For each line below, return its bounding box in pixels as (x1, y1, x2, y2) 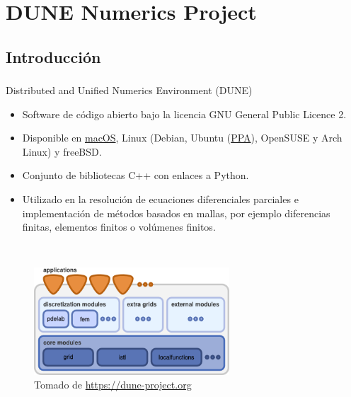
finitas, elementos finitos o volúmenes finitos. (22, 219, 216, 234)
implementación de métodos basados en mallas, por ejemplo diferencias (22, 205, 330, 220)
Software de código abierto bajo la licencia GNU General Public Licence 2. (22, 106, 347, 121)
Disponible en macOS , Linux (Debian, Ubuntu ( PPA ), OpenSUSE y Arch (22, 130, 343, 145)
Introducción (6, 45, 101, 67)
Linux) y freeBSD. (22, 144, 102, 159)
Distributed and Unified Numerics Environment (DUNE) (6, 83, 253, 98)
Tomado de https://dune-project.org (34, 377, 192, 392)
